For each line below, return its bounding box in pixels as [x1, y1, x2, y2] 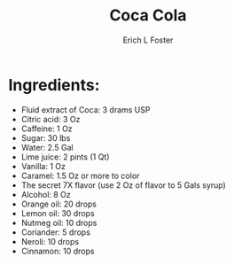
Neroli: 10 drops [20, 236, 80, 246]
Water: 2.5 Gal [20, 142, 74, 152]
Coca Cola [109, 5, 187, 26]
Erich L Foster [122, 35, 174, 45]
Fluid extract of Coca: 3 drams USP [20, 104, 151, 115]
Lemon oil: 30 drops [20, 207, 95, 218]
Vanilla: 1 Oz [20, 160, 66, 171]
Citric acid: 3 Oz [20, 113, 81, 124]
